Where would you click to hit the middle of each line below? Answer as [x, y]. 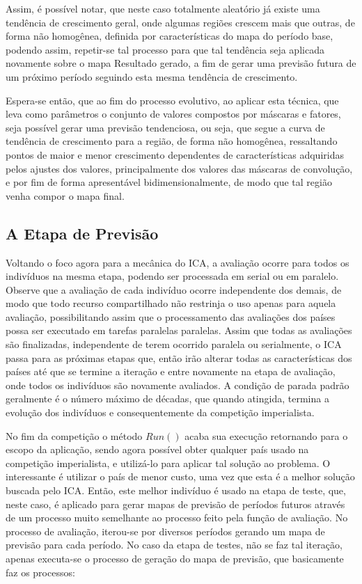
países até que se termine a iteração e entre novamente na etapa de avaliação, [171, 371]
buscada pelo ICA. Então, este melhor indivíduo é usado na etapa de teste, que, [176, 490]
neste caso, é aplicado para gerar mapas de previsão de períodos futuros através [175, 504]
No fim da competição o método [74, 435]
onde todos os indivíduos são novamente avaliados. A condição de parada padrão [178, 385]
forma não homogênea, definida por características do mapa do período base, [170, 36]
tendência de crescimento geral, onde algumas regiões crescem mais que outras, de [180, 22]
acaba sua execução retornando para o [266, 435]
